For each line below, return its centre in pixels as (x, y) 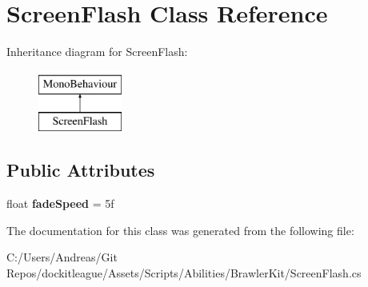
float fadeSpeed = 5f (60, 203)
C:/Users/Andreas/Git (62, 257)
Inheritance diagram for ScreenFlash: (97, 52)
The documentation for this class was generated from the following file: (180, 230)
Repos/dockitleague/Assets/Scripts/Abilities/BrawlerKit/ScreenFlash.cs (184, 272)
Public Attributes (81, 170)
